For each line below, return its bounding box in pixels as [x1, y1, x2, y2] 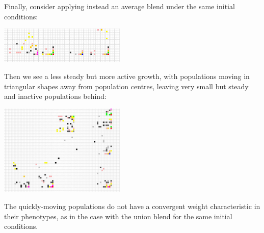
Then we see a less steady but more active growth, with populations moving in [4, 71, 250, 82]
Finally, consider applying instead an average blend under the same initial [4, 1, 235, 11]
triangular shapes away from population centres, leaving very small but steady [4, 81, 249, 91]
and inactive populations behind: [4, 91, 107, 101]
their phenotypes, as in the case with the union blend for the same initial [4, 211, 232, 221]
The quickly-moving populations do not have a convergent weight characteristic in [4, 201, 260, 212]
